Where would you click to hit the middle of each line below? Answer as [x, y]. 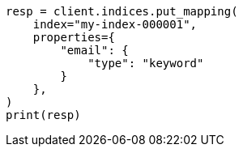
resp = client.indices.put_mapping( [122, 11]
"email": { [94, 50]
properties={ [74, 37]
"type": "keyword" [146, 63]
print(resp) [43, 115]
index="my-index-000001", [115, 24]
